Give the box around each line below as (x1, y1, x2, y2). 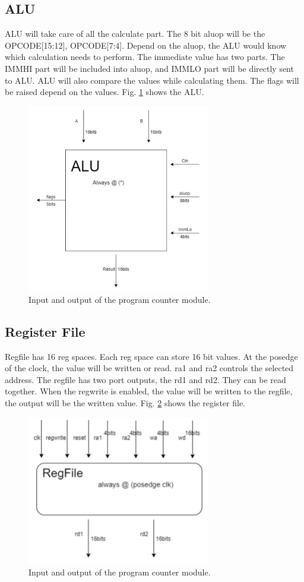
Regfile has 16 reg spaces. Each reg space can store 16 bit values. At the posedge (5, 350, 298, 362)
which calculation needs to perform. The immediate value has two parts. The (5, 50, 285, 63)
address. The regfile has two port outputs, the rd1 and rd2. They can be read (5, 373, 286, 385)
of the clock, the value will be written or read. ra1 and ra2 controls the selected (5, 362, 294, 374)
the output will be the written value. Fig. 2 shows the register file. (5, 397, 245, 409)
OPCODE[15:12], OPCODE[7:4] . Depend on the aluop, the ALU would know (5, 39, 287, 51)
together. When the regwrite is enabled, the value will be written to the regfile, (5, 385, 293, 397)
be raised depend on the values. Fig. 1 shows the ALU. (5, 86, 204, 98)
